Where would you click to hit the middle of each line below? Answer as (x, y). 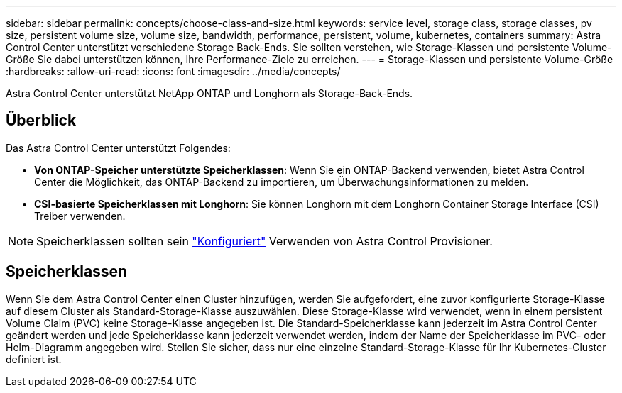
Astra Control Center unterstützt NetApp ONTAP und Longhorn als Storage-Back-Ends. (209, 93)
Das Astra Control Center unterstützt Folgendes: (118, 148)
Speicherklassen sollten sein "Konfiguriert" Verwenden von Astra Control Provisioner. (264, 241)
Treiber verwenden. (80, 216)
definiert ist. (34, 359)
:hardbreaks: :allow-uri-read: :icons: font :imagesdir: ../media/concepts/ (173, 71)
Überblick (41, 121)
